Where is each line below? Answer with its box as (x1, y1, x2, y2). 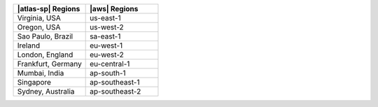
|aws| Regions (90, 4, 139, 13)
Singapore (17, 78, 52, 87)
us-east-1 (90, 13, 122, 22)
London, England (17, 50, 73, 59)
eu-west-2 (90, 50, 124, 59)
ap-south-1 (90, 69, 126, 78)
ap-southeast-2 (90, 87, 141, 96)
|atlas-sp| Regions (17, 4, 80, 13)
